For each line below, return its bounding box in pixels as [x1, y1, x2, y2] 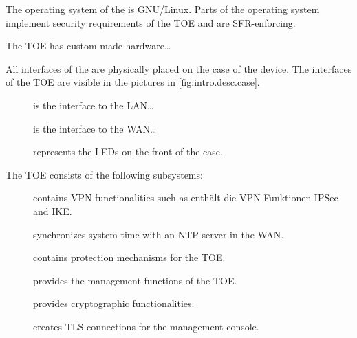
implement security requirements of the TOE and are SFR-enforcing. [6, 15, 296, 30]
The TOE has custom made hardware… [6, 38, 171, 53]
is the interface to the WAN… [33, 121, 157, 135]
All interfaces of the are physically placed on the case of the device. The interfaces [6, 61, 352, 76]
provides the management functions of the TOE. [33, 273, 237, 287]
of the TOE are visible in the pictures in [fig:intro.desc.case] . [6, 75, 260, 89]
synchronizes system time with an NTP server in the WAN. [33, 227, 284, 241]
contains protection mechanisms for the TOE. [33, 250, 226, 264]
